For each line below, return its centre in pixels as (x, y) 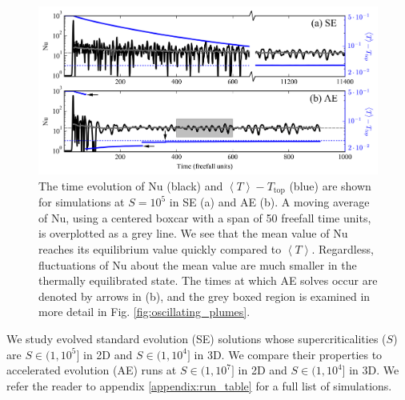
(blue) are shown (330, 185)
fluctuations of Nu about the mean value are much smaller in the (198, 264)
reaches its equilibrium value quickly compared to (160, 248)
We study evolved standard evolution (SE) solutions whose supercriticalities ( (196, 338)
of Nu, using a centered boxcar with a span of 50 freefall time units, (205, 217)
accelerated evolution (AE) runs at (92, 370)
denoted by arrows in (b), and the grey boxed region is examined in (205, 296)
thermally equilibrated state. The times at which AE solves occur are (208, 280)
